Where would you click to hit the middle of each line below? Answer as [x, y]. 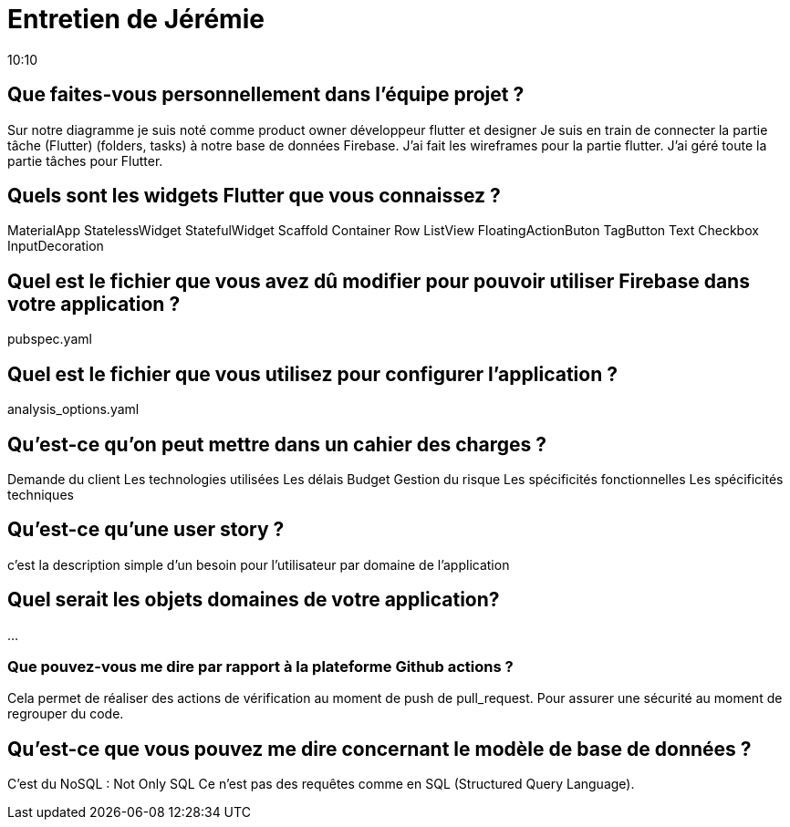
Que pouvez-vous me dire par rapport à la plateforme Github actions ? [260, 667]
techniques [41, 494]
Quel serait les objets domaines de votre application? [254, 600]
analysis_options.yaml [73, 409]
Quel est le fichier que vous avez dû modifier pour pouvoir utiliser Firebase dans [379, 281]
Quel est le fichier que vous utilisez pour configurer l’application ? [312, 374]
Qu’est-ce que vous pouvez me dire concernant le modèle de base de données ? [379, 749]
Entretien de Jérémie [136, 19]
